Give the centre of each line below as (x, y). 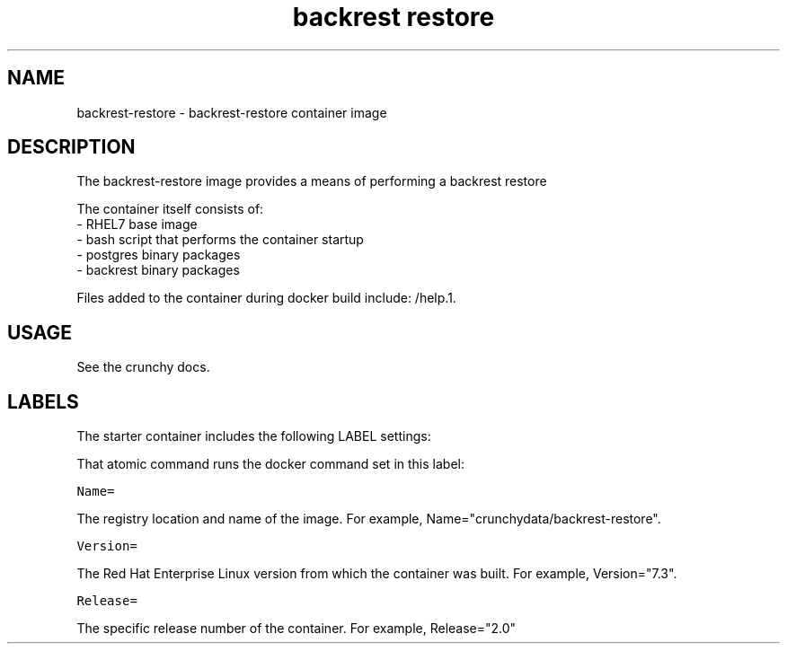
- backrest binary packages (158, 270)
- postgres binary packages (159, 255)
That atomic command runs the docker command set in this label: (270, 464)
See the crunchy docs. (143, 367)
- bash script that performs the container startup (220, 240)
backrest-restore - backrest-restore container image (232, 112)
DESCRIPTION (71, 147)
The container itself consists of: (170, 209)
